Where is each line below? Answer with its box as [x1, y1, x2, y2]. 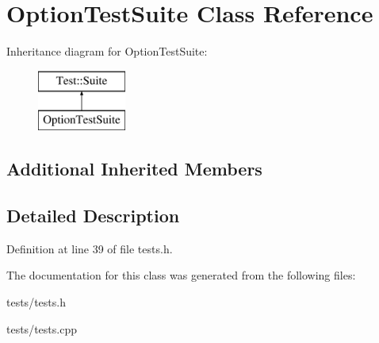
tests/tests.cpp [6, 320, 77, 337]
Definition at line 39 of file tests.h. [6, 240, 173, 256]
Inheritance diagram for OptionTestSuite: [6, 43, 208, 60]
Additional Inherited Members [6, 156, 262, 181]
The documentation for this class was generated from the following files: [6, 267, 356, 283]
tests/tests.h [6, 294, 66, 310]
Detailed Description [6, 203, 180, 228]
